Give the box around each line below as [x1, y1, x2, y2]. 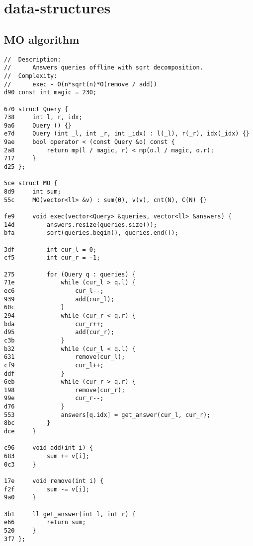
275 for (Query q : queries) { [4, 271, 136, 278]
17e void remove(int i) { [4, 478, 104, 485]
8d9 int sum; [4, 188, 61, 196]
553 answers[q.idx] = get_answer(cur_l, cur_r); [4, 411, 211, 418]
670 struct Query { [4, 105, 68, 113]
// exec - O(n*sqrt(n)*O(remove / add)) [4, 80, 157, 88]
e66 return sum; [4, 519, 86, 526]
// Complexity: [4, 72, 58, 79]
